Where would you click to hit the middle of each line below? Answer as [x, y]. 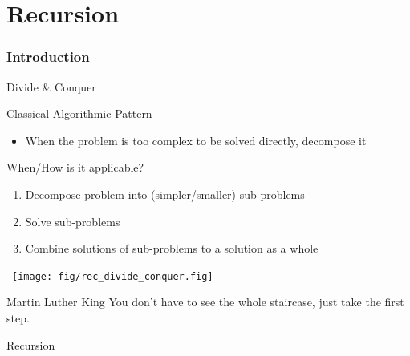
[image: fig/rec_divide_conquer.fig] [113, 276]
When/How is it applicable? [75, 167]
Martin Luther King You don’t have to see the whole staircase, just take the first [205, 302]
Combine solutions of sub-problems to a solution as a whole [172, 248]
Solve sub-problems [73, 221]
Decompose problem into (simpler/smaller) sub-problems [165, 194]
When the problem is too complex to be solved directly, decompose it [196, 140]
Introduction [48, 57]
